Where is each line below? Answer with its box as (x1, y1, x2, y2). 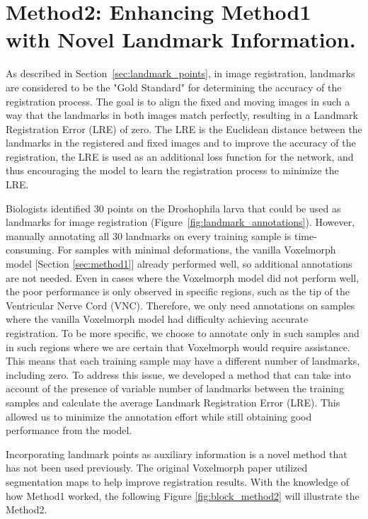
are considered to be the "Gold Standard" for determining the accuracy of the (6, 79, 342, 94)
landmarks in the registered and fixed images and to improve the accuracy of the (6, 135, 356, 150)
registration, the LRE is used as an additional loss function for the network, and (6, 149, 354, 164)
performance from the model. (6, 423, 132, 438)
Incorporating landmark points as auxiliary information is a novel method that (6, 446, 347, 461)
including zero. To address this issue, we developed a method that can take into (6, 367, 351, 382)
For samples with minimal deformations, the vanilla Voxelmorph (57, 242, 336, 257)
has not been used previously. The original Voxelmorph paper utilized (6, 460, 308, 475)
